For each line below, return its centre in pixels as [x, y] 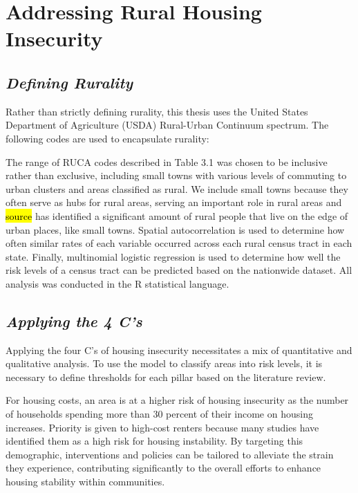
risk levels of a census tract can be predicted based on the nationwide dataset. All [179, 270]
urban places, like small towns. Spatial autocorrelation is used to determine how [175, 229]
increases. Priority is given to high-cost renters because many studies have [162, 427]
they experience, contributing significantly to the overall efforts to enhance [163, 468]
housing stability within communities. [85, 482]
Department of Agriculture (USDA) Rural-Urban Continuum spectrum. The [167, 125]
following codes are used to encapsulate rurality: [107, 138]
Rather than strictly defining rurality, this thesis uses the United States [157, 111]
